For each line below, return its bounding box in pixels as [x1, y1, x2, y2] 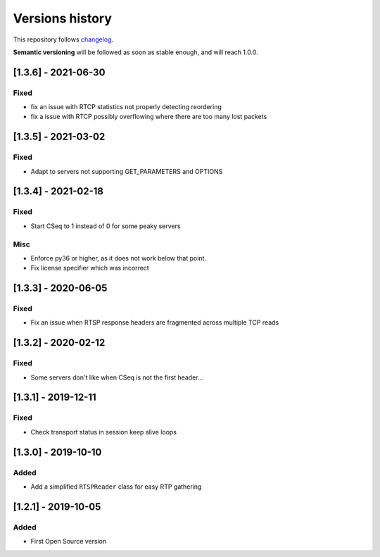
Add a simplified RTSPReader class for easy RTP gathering [30, 482, 202, 491]
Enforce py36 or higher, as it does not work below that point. [30, 254, 207, 262]
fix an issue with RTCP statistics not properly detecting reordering [30, 103, 222, 111]
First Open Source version [30, 537, 107, 546]
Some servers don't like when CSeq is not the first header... [30, 373, 203, 382]
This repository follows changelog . [13, 35, 114, 44]
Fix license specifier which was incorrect [30, 264, 149, 273]
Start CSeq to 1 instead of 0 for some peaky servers [30, 222, 181, 230]
